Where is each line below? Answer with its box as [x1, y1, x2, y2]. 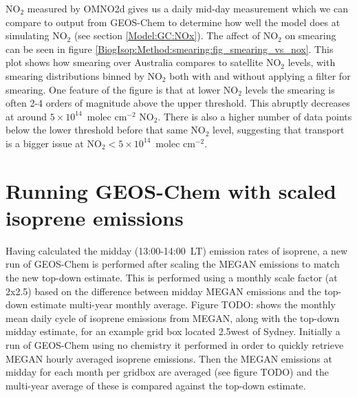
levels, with [288, 55, 336, 69]
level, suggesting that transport [213, 122, 345, 137]
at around [6, 109, 47, 123]
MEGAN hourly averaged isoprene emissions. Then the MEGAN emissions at [6, 351, 332, 365]
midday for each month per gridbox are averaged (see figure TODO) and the [6, 365, 329, 379]
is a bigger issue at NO [6, 136, 102, 150]
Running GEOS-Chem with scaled [6, 176, 336, 204]
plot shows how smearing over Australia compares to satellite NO [6, 55, 281, 69]
